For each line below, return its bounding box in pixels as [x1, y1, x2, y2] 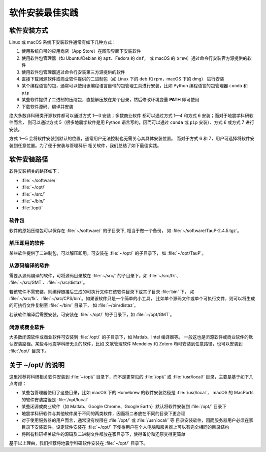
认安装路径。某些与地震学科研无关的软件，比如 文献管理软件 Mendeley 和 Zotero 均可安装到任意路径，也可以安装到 [9, 341, 243, 347]
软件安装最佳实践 [9, 7, 79, 18]
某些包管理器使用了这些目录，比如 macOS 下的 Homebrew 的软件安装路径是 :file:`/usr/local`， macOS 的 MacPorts [21, 390, 254, 396]
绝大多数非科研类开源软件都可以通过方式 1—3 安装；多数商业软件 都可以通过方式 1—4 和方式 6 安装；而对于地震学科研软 [9, 113, 254, 118]
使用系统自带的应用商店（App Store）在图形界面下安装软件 [21, 48, 141, 54]
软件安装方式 [9, 26, 48, 35]
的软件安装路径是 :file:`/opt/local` [21, 396, 88, 402]
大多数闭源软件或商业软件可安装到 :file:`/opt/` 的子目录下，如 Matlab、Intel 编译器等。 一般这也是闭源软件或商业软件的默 [9, 334, 253, 340]
